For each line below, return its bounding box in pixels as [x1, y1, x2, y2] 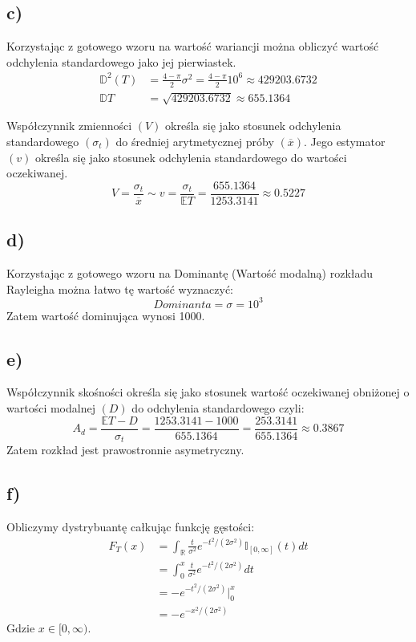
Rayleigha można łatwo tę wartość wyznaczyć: [6, 280, 234, 297]
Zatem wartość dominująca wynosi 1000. [6, 307, 205, 323]
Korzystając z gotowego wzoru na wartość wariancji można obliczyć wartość [6, 38, 379, 55]
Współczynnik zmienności [6, 117, 132, 134]
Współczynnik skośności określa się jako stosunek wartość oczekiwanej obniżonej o [6, 384, 410, 400]
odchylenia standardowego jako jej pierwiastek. [6, 53, 236, 70]
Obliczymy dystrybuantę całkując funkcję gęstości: [6, 518, 255, 534]
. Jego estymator [304, 132, 386, 149]
